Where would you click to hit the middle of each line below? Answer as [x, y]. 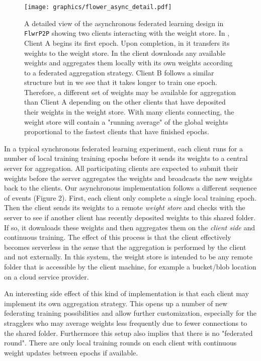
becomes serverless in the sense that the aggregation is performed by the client [125, 247]
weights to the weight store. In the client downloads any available [125, 53]
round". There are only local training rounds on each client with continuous [120, 343]
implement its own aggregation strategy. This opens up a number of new [116, 303]
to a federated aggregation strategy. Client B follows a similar [119, 72]
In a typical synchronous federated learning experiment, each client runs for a [123, 148]
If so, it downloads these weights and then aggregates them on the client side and [130, 227]
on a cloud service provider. [47, 276]
